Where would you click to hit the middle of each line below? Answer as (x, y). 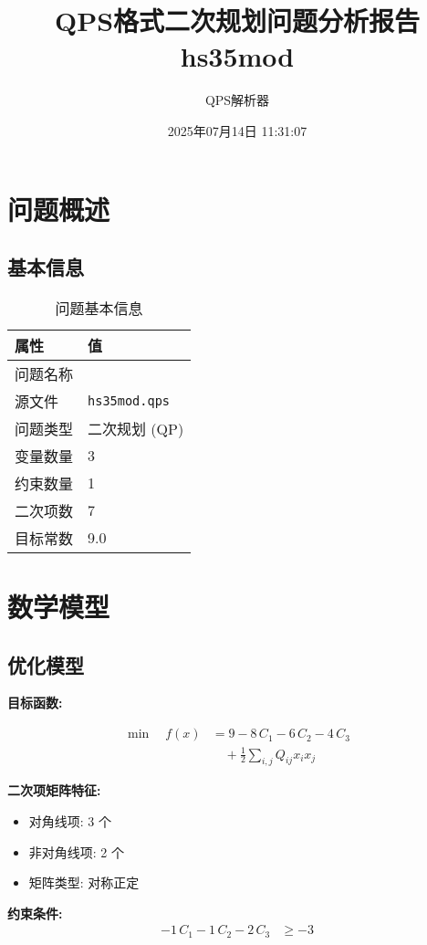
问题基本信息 (99, 308)
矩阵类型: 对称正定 (84, 882)
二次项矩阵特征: (54, 790)
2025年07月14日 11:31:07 (237, 130)
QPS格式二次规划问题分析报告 (237, 21)
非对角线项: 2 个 (77, 851)
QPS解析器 (237, 100)
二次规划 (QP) (136, 428)
